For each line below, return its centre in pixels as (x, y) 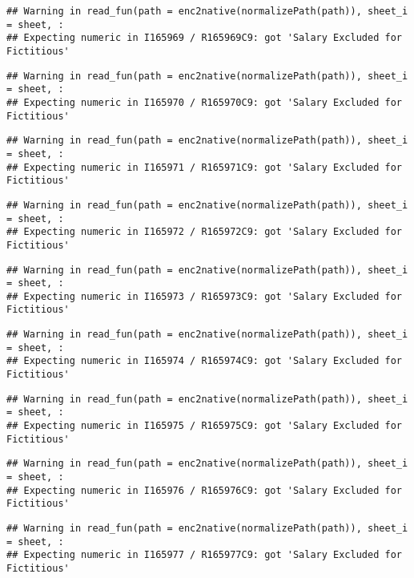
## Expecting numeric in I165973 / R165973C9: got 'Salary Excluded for (204, 296)
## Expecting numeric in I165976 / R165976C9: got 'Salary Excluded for (204, 490)
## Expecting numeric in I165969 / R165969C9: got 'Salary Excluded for (204, 38)
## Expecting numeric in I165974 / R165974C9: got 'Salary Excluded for (204, 361)
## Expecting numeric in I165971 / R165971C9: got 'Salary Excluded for (204, 167)
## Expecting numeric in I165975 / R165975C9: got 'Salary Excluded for (204, 426)
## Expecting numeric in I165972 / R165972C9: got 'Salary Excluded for (204, 232)
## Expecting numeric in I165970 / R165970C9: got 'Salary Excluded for (204, 102)
